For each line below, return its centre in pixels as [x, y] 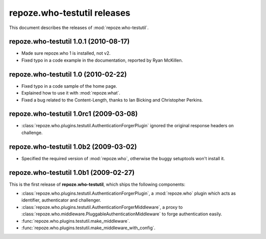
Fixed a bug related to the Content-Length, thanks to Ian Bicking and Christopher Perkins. [112, 100]
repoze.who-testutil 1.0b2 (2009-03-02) [73, 147]
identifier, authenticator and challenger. [61, 200]
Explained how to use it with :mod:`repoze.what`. [71, 93]
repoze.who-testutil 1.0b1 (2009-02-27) [72, 172]
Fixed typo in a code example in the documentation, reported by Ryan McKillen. [102, 60]
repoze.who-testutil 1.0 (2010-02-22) [68, 74]
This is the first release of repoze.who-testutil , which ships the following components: [97, 184]
